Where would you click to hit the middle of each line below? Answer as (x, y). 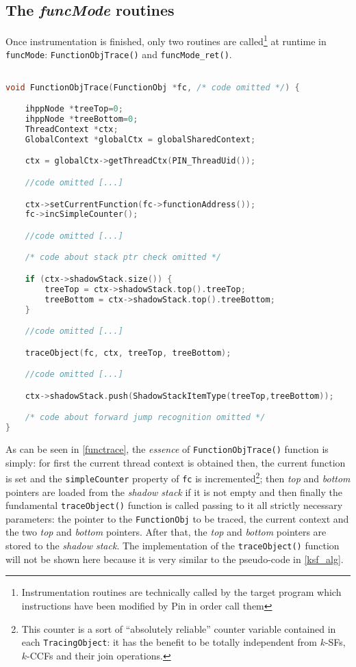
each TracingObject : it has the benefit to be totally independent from (169, 642)
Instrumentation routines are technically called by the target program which (181, 592)
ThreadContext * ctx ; (72, 130)
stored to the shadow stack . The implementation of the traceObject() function (173, 546)
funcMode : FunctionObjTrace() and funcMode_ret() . (119, 54)
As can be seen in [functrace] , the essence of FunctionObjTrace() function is (167, 449)
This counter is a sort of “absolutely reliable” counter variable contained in (179, 628)
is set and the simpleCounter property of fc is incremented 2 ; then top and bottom (178, 477)
